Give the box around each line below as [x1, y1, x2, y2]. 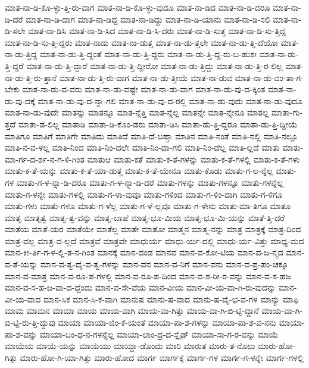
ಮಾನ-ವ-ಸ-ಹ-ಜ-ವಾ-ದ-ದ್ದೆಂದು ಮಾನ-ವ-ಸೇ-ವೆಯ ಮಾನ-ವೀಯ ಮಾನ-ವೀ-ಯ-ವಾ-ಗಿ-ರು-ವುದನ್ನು [5, 281, 276, 294]
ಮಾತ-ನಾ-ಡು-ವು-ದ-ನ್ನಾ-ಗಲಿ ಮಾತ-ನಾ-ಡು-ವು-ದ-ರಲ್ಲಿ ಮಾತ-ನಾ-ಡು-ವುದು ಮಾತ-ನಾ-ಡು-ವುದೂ [38, 94, 303, 107]
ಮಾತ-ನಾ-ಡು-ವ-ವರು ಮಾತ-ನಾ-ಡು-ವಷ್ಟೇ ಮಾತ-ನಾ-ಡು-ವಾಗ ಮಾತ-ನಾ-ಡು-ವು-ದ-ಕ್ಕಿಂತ [22, 83, 266, 95]
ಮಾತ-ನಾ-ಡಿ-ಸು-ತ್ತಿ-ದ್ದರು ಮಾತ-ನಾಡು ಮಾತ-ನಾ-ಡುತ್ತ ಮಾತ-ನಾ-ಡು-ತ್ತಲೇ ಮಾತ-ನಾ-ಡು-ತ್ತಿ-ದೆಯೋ [5, 36, 278, 48]
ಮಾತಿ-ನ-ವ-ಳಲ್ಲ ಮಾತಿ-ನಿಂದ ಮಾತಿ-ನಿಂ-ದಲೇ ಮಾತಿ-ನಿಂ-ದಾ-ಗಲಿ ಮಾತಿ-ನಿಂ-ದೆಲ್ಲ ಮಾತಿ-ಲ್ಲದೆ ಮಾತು [5, 141, 280, 154]
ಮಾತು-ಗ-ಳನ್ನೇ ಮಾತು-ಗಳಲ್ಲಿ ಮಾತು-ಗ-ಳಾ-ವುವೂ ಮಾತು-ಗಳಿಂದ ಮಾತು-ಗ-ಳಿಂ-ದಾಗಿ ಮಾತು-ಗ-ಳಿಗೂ [5, 188, 283, 200]
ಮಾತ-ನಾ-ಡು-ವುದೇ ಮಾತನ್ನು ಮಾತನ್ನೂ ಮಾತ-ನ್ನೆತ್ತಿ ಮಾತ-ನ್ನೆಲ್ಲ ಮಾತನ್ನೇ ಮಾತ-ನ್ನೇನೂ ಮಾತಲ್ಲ [5, 106, 269, 118]
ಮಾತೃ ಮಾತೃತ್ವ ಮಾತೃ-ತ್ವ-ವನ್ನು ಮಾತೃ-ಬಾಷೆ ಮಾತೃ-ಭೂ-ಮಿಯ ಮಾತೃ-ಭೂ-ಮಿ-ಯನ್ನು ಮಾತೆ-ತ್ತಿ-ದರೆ [5, 211, 285, 223]
